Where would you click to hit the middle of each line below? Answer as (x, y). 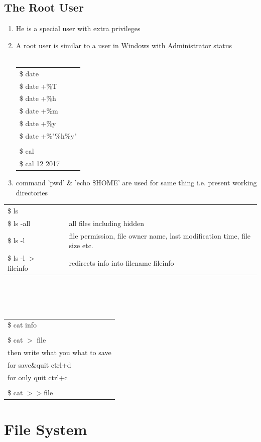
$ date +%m (39, 111)
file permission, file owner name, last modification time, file (160, 235)
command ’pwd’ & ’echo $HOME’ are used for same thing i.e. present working (136, 182)
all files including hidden (106, 223)
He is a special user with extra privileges (78, 28)
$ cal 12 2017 (39, 163)
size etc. (81, 245)
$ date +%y (38, 123)
